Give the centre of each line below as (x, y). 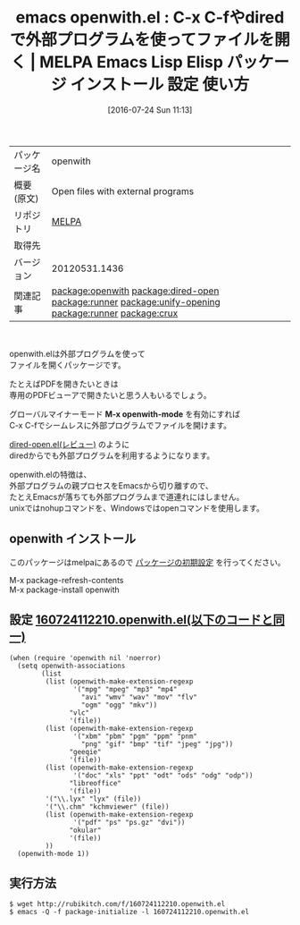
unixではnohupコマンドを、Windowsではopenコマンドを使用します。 (137, 508)
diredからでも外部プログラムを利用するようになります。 (112, 455)
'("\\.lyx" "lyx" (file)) (93, 799)
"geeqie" (85, 751)
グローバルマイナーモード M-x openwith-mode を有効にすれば (125, 414)
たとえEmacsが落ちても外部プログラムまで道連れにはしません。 (127, 496)
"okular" (85, 830)
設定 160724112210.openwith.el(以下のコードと (142, 620)
